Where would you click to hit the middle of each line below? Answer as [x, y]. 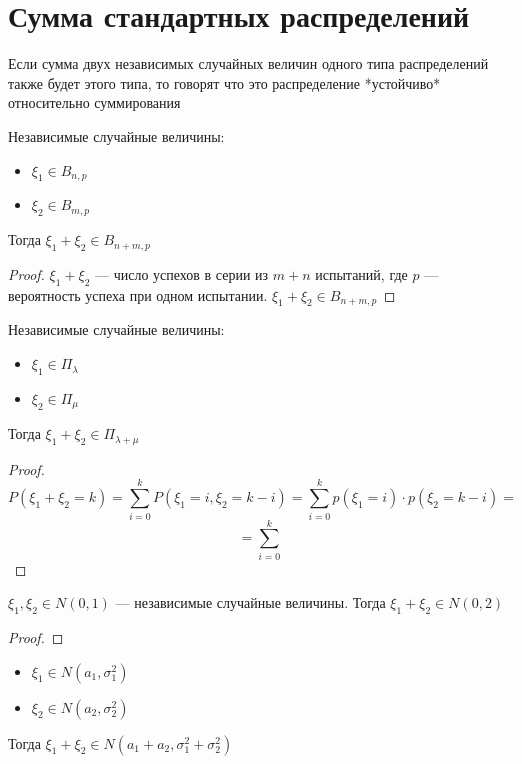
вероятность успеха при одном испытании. [138, 294]
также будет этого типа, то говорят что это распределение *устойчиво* [224, 82]
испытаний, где [361, 273]
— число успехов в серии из [182, 273]
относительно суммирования [94, 102]
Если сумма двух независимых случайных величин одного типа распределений [248, 63]
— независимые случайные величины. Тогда [250, 602]
